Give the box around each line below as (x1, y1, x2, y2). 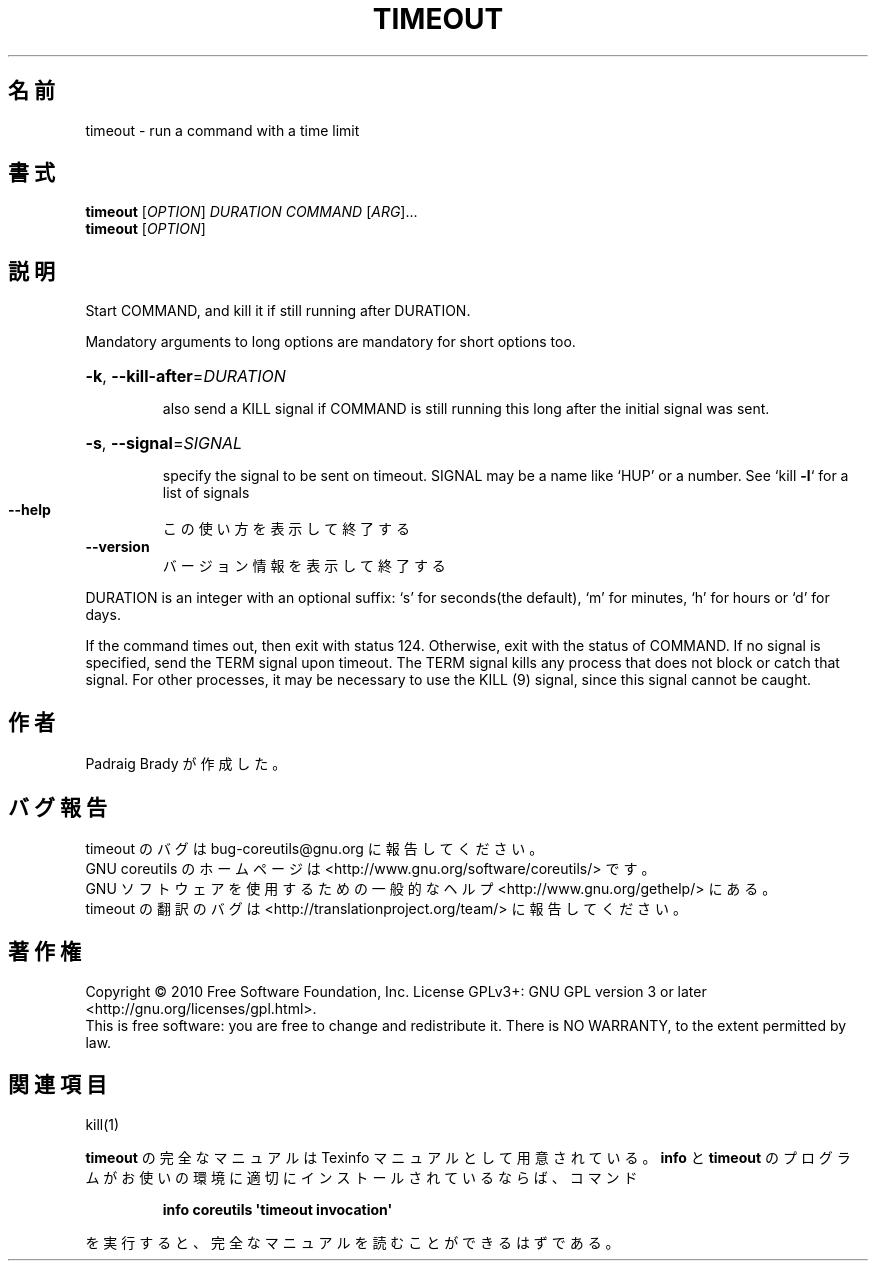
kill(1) (85, 1115, 120, 1133)
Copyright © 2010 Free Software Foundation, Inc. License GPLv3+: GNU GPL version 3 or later (85, 982, 707, 1000)
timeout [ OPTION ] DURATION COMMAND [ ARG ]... (85, 203, 418, 221)
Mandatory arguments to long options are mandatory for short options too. (85, 333, 576, 351)
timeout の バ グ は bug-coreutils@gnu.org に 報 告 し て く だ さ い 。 (85, 839, 544, 857)
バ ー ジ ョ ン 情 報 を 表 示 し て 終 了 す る (162, 557, 446, 575)
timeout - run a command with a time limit (85, 121, 360, 139)
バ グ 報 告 (8, 794, 107, 820)
